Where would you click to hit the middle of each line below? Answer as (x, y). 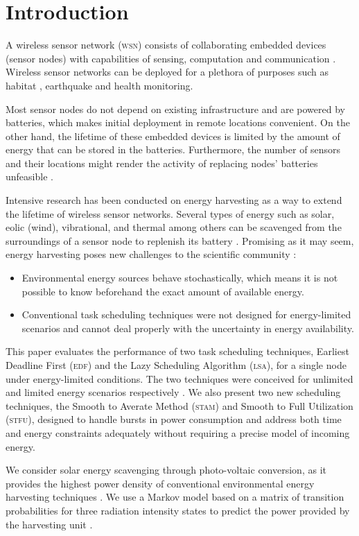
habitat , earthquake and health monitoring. (99, 85)
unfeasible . (29, 176)
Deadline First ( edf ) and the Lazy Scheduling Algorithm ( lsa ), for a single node (176, 365)
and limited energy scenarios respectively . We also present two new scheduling (173, 392)
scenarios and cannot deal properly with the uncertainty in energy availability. (188, 328)
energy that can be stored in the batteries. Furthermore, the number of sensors (173, 149)
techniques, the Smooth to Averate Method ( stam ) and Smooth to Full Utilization (179, 405)
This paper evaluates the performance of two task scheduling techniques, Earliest (177, 351)
